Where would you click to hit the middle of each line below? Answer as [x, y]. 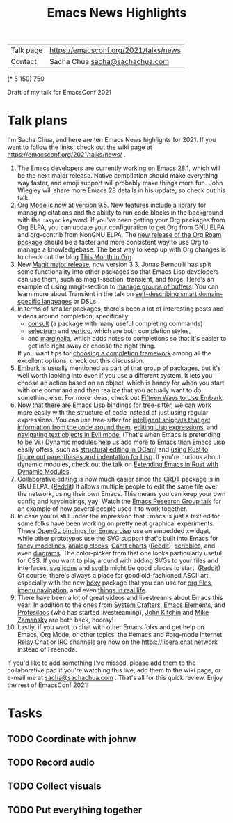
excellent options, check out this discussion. [81, 361]
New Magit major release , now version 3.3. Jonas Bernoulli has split [114, 264]
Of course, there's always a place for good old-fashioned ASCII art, [114, 576]
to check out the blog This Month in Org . [75, 257]
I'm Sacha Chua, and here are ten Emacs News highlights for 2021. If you [112, 140]
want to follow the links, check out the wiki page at [80, 147]
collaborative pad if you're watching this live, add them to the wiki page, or [114, 670]
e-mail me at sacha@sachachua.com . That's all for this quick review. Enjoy [115, 678]
